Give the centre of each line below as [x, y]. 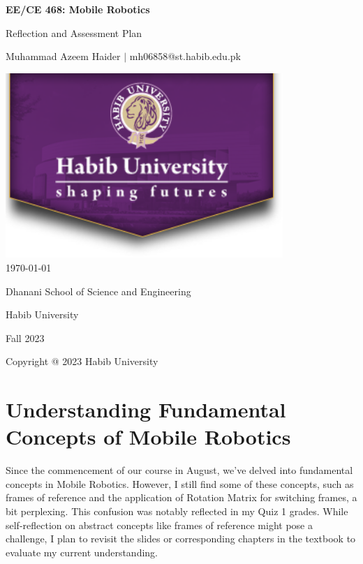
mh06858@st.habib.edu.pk [185, 56]
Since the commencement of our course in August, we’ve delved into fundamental [179, 470]
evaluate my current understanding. [82, 552]
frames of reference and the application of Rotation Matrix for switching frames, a [181, 497]
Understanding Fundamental [146, 409]
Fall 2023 [25, 337]
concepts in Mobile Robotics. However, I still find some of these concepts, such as [180, 483]
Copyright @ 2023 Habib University [82, 361]
